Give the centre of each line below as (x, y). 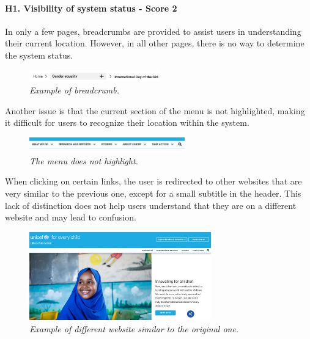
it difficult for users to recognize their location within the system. (127, 122)
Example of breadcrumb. (74, 89)
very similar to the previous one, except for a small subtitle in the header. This (153, 193)
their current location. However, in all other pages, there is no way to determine (155, 43)
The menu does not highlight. (84, 160)
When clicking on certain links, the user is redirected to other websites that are (153, 181)
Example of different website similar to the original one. (134, 329)
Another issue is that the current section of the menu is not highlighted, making (155, 110)
